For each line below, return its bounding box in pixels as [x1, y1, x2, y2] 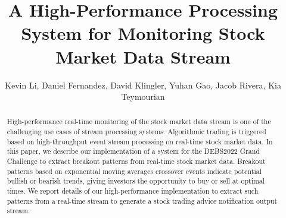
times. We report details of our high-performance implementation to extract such [7, 186, 259, 196]
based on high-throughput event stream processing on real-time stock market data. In [7, 136, 273, 146]
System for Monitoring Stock [21, 21, 265, 45]
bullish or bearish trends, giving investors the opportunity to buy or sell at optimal [7, 176, 265, 186]
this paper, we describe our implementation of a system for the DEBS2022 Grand [7, 146, 260, 156]
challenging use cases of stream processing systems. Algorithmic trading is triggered [7, 127, 266, 137]
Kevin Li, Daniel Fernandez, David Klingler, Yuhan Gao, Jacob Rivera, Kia [5, 78, 281, 91]
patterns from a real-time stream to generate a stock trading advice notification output [7, 195, 278, 206]
